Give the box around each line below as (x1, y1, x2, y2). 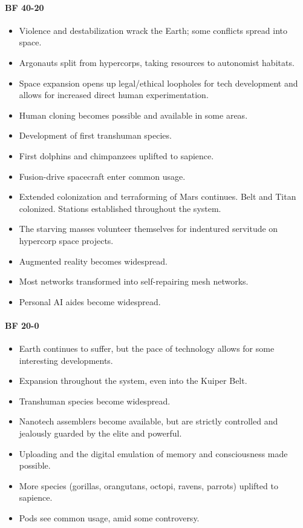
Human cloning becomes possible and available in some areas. (19, 108, 248, 121)
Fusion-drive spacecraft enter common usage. (19, 170, 186, 182)
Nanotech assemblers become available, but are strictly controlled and (19, 415, 278, 427)
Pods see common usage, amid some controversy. (19, 512, 200, 524)
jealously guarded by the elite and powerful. (19, 427, 182, 440)
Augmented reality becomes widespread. (19, 254, 168, 267)
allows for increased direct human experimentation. (19, 88, 209, 101)
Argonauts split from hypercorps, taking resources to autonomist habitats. (19, 56, 295, 68)
